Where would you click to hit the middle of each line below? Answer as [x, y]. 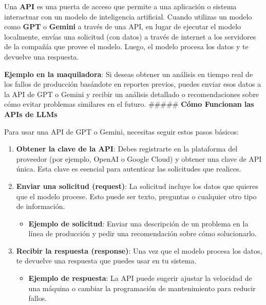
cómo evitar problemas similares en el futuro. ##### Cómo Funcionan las [129, 104]
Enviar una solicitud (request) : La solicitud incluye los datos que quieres [137, 186]
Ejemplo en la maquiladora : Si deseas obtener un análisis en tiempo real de [129, 74]
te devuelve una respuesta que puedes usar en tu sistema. [106, 261]
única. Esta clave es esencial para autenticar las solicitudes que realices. [129, 169]
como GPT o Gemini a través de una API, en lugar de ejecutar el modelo [123, 26]
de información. [41, 206]
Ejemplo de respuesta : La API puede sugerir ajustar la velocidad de [140, 278]
